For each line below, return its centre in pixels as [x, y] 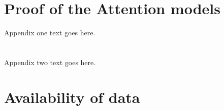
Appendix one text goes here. [50, 33]
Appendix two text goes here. [50, 62]
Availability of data [72, 97]
